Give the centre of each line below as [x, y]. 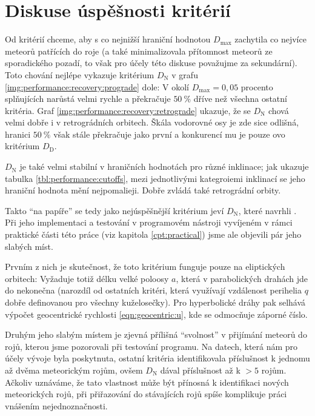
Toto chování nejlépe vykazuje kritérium [80, 74]
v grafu [185, 74]
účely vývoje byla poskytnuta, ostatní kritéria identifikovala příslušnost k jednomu [157, 358]
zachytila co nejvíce [270, 39]
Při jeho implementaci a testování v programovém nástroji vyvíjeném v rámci [149, 222]
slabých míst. [29, 246]
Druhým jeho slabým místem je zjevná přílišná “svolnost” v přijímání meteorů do [156, 334]
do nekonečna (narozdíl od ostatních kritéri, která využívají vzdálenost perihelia [154, 290]
